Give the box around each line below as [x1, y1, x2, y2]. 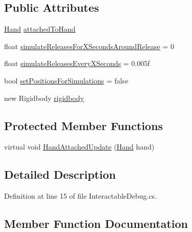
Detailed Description [4, 166, 116, 182]
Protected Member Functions [4, 117, 163, 133]
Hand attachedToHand [4, 24, 76, 34]
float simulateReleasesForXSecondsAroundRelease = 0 [4, 40, 174, 51]
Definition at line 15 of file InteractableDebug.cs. [4, 191, 157, 201]
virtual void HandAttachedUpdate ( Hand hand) [4, 141, 155, 152]
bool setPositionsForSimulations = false [4, 75, 129, 86]
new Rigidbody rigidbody [4, 92, 84, 103]
